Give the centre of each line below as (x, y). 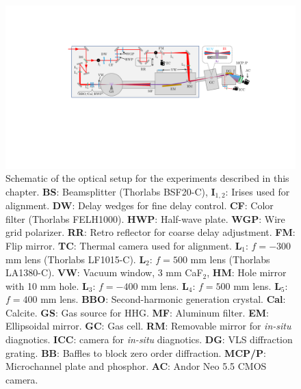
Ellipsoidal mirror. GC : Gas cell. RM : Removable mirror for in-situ (148, 326)
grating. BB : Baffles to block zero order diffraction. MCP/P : (136, 352)
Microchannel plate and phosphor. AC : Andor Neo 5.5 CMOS (136, 366)
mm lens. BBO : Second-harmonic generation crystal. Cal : (163, 299)
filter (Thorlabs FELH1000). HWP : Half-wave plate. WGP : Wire (145, 218)
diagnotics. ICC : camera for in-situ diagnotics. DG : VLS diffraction (149, 339)
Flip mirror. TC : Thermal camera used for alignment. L (124, 245)
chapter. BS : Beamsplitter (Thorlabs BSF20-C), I (110, 191)
